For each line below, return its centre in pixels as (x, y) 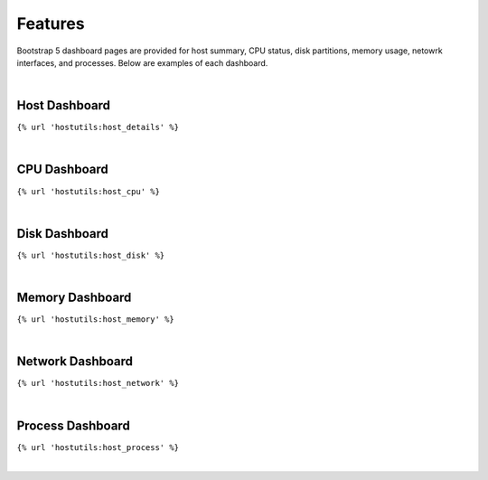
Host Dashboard (63, 105)
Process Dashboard (73, 425)
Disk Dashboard (62, 234)
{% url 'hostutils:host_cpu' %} (88, 191)
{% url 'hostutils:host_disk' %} (91, 255)
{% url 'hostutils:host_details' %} (98, 127)
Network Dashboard (75, 362)
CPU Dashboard (62, 169)
